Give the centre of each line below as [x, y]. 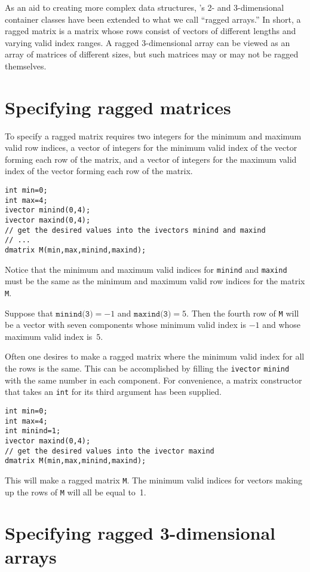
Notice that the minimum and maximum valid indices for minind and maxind [146, 269]
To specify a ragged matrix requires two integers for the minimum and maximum [153, 136]
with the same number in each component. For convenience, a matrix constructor [154, 380]
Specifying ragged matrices [118, 107]
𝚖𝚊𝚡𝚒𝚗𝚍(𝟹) [153, 314]
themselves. [26, 66]
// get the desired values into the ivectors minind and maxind [135, 230]
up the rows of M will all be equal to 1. [76, 492]
